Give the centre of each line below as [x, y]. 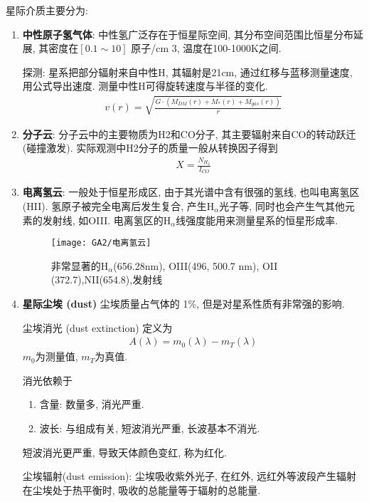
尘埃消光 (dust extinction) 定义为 [97, 327]
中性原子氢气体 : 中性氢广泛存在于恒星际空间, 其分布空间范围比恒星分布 [188, 34]
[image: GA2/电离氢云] [101, 243]
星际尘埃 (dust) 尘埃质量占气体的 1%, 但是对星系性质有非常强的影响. [183, 304]
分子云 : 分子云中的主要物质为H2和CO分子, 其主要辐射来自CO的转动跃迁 [189, 134]
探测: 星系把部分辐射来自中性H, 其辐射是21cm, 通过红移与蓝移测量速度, [187, 72]
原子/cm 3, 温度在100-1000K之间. [206, 48]
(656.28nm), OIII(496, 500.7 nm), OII [196, 265]
